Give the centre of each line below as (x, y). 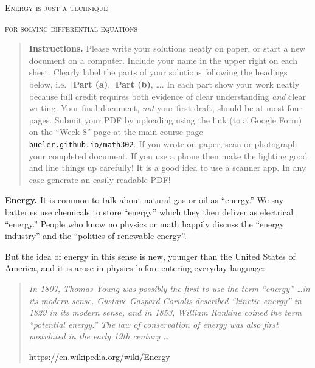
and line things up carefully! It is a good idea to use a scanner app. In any (168, 168)
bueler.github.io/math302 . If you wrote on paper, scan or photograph (163, 143)
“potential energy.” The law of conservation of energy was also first (154, 324)
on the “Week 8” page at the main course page (116, 132)
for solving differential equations (71, 28)
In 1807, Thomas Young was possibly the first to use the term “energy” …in (169, 288)
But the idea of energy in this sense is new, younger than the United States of (150, 256)
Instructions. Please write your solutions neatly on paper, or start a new (167, 48)
